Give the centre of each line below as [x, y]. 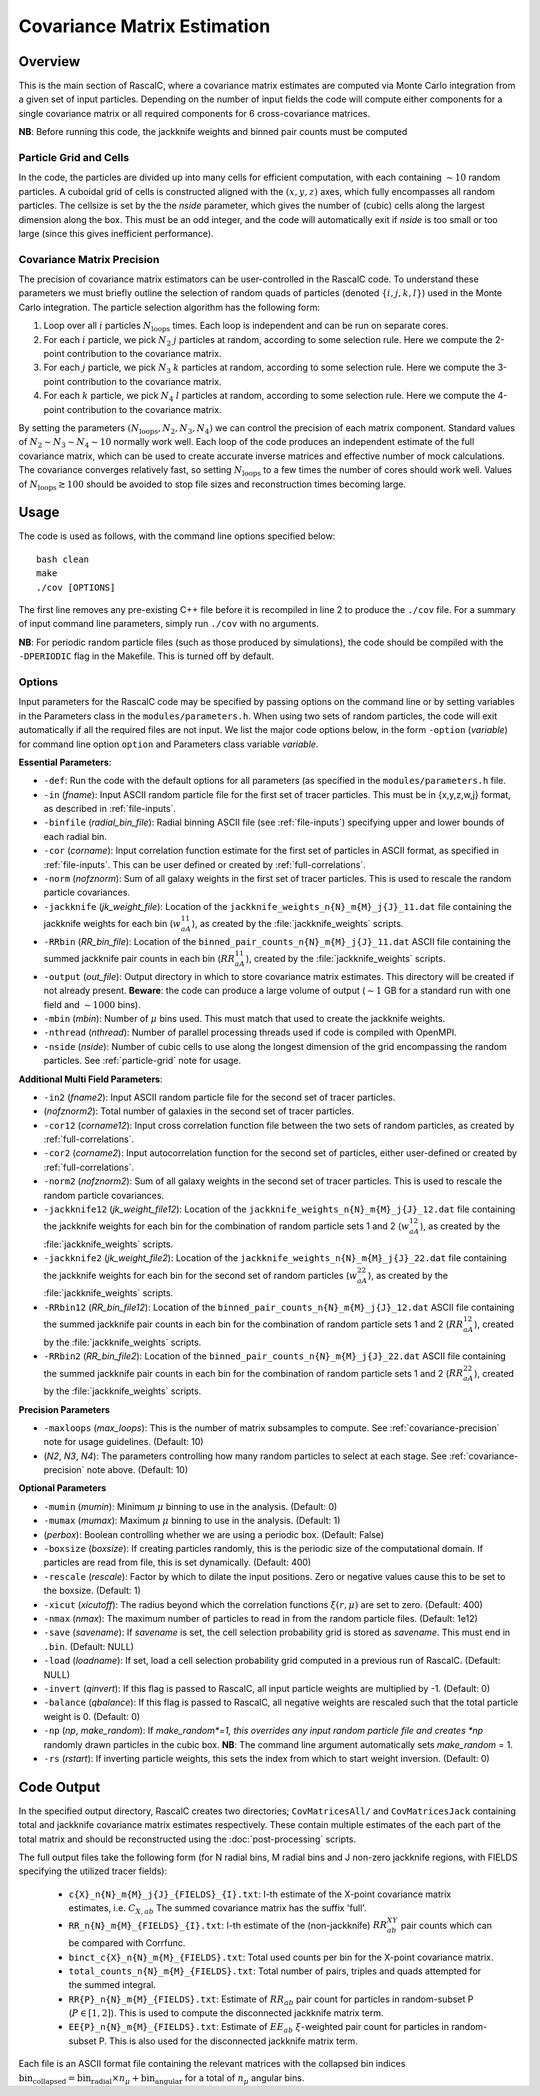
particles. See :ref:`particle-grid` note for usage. [142, 1061]
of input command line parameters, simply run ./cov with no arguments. [168, 624]
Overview [49, 61]
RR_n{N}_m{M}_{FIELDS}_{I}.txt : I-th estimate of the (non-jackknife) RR [228, 1925]
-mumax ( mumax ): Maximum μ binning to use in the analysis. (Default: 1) [192, 1521]
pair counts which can [446, 1925]
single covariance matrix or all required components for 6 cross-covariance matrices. [194, 113]
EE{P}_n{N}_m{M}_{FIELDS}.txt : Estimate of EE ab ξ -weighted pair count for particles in [259, 2028]
